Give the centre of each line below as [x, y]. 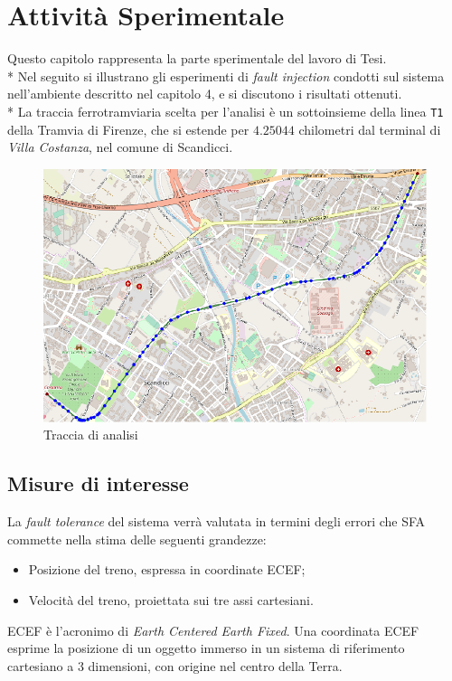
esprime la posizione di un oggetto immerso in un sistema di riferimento [206, 648]
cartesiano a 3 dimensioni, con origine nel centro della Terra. [175, 665]
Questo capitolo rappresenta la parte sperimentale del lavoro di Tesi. [197, 58]
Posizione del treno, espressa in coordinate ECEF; [167, 569]
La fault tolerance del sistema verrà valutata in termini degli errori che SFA [217, 521]
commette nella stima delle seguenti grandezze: [137, 539]
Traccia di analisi [91, 435]
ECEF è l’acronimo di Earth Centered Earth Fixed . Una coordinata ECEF [213, 630]
